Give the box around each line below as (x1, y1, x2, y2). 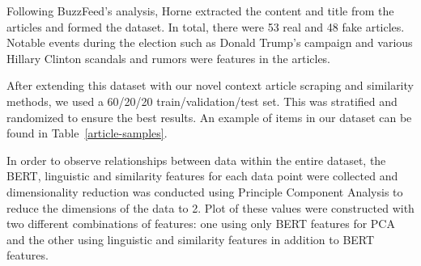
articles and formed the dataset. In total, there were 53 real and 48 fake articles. (6, 18, 405, 35)
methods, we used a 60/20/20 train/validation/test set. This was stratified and (6, 92, 398, 109)
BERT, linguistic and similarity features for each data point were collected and (6, 167, 398, 184)
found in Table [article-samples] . (6, 125, 168, 141)
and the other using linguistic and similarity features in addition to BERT (6, 230, 375, 247)
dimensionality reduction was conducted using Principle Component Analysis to (6, 183, 403, 200)
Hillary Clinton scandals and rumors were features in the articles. (6, 49, 331, 66)
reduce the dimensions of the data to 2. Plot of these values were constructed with (6, 199, 415, 216)
